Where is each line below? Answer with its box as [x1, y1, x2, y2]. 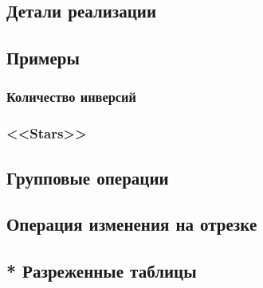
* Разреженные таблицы [6, 259, 197, 283]
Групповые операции [6, 165, 169, 189]
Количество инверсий [6, 87, 136, 107]
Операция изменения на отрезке [6, 212, 257, 236]
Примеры [6, 45, 80, 70]
